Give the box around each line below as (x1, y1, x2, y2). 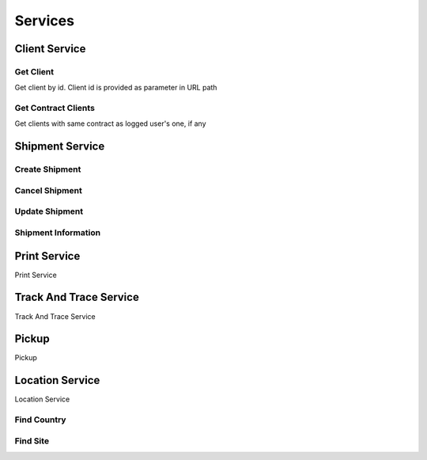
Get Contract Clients (14, 103, 95, 114)
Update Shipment (14, 206, 84, 217)
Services (14, 12, 75, 29)
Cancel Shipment (14, 184, 82, 196)
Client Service (14, 42, 86, 55)
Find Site (14, 435, 50, 447)
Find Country (14, 414, 66, 425)
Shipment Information (14, 226, 101, 238)
